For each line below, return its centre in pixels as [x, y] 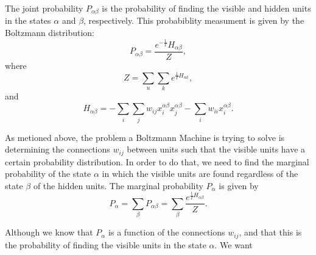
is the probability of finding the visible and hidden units [206, 8]
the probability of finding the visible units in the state [106, 244]
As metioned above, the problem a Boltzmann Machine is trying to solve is [145, 137]
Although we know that [49, 232]
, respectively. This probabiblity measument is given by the [194, 20]
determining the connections [58, 149]
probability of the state [48, 174]
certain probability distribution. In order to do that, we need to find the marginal [157, 161]
